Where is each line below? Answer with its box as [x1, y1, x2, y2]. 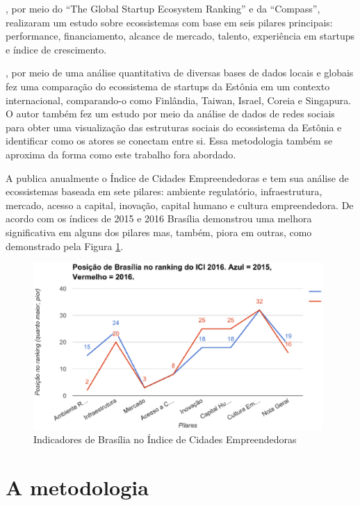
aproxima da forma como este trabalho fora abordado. [6, 147, 236, 161]
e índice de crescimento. [6, 42, 107, 56]
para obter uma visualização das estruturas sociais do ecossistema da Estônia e [6, 119, 342, 134]
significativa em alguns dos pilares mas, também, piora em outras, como [6, 224, 312, 239]
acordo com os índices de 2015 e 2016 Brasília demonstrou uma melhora [6, 211, 312, 226]
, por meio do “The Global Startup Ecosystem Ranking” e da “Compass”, [6, 1, 320, 15]
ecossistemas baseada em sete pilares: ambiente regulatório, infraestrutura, [6, 184, 322, 199]
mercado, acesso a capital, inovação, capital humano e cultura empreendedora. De [6, 197, 354, 212]
